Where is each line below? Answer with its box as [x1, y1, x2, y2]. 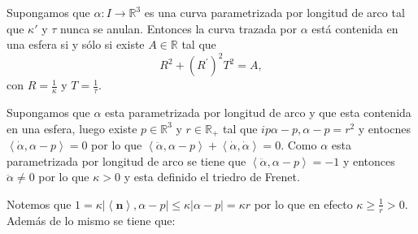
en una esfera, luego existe [7, 119, 137, 136]
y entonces [342, 152, 395, 169]
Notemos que [7, 195, 72, 212]
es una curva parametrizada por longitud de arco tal [144, 4, 405, 20]
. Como [281, 136, 317, 154]
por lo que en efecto [254, 195, 353, 212]
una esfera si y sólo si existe [7, 36, 145, 53]
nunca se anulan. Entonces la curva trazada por [60, 19, 297, 37]
